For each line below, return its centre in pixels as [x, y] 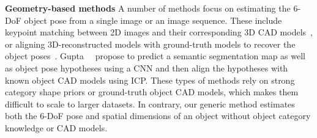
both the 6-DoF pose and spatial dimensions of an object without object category [158, 116]
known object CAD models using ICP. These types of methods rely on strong [150, 80]
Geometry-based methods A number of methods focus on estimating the [148, 8]
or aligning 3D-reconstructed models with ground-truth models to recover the [150, 44]
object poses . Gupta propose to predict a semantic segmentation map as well [155, 56]
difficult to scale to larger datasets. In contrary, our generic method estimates [150, 103]
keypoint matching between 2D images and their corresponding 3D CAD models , [159, 32]
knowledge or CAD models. [56, 127]
